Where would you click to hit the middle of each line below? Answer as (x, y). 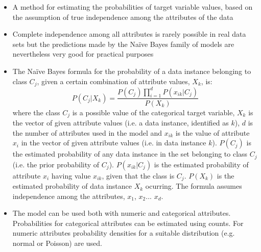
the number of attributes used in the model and (87, 132)
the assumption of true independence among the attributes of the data (123, 17)
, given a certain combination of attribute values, (113, 81)
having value (71, 175)
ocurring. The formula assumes (194, 186)
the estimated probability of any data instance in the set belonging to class (130, 154)
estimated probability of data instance (72, 186)
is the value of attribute (212, 132)
